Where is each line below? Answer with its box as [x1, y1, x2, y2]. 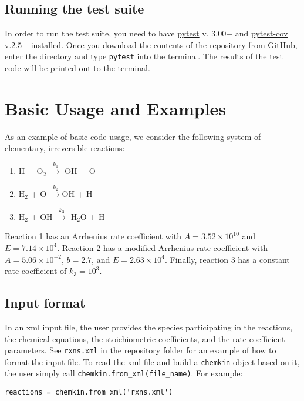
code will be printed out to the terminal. [5, 62, 150, 74]
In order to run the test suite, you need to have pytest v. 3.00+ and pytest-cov [5, 27, 288, 39]
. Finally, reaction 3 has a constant [165, 253, 290, 265]
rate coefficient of [5, 265, 67, 277]
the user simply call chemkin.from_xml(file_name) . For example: [5, 367, 243, 379]
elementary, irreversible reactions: [5, 142, 125, 154]
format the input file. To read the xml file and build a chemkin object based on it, [5, 355, 300, 367]
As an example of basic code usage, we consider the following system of [5, 130, 261, 142]
